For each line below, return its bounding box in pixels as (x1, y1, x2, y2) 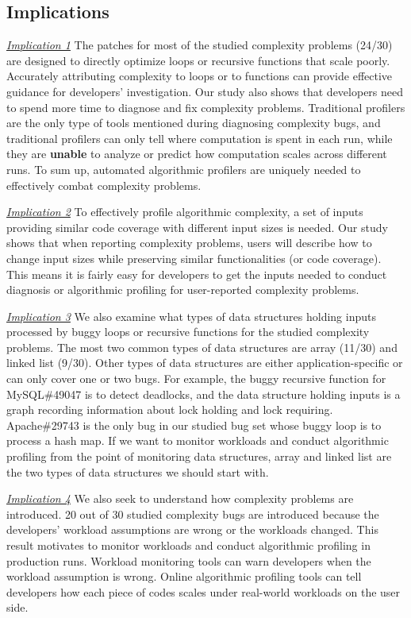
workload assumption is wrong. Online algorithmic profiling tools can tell (6, 568, 362, 585)
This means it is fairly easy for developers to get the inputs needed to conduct (6, 265, 387, 282)
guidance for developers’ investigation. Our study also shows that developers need (6, 83, 404, 99)
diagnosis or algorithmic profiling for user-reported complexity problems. (6, 281, 359, 298)
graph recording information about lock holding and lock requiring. (6, 401, 333, 418)
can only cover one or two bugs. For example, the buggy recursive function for (6, 370, 386, 387)
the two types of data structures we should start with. (6, 463, 269, 480)
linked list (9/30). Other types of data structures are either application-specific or (6, 354, 403, 371)
